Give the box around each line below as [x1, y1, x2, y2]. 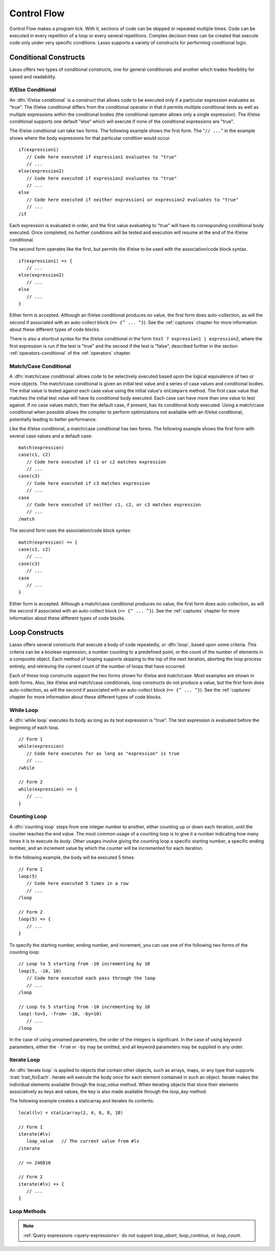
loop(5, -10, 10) [18, 968, 62, 974]
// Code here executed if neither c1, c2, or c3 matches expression [26, 502, 201, 508]
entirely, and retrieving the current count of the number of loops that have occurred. [9, 663, 186, 669]
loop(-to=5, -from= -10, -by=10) [18, 1011, 102, 1017]
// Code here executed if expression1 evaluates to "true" [26, 154, 177, 160]
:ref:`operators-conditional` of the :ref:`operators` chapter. [9, 350, 131, 356]
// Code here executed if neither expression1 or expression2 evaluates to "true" [26, 197, 239, 203]
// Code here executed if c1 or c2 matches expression [26, 459, 167, 464]
